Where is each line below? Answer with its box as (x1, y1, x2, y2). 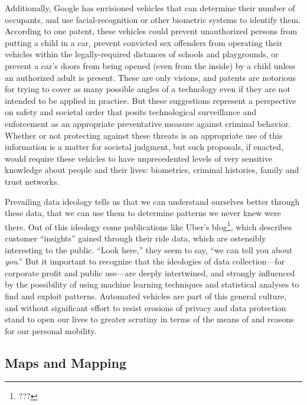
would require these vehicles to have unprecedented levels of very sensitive (5, 152, 273, 164)
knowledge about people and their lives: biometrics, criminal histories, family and (5, 164, 299, 176)
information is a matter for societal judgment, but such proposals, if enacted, (5, 141, 283, 153)
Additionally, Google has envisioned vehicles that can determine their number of (5, 2, 295, 14)
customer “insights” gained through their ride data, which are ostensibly (5, 231, 266, 244)
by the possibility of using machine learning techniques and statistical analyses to (5, 278, 299, 290)
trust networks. (5, 175, 60, 187)
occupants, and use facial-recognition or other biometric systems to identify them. (5, 13, 301, 25)
